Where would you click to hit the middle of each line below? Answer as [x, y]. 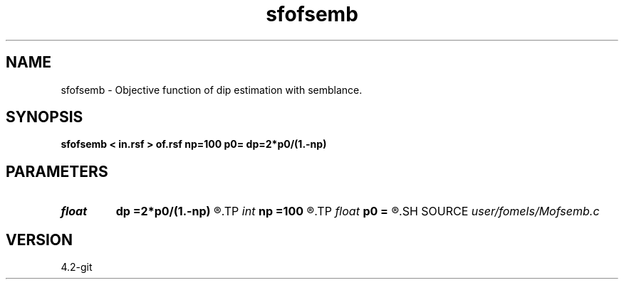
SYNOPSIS [45, 117]
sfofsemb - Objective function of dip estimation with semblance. [212, 90]
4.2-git [77, 267]
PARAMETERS [57, 171]
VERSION [40, 240]
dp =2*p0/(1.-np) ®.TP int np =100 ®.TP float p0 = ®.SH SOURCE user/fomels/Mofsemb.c [358, 211]
